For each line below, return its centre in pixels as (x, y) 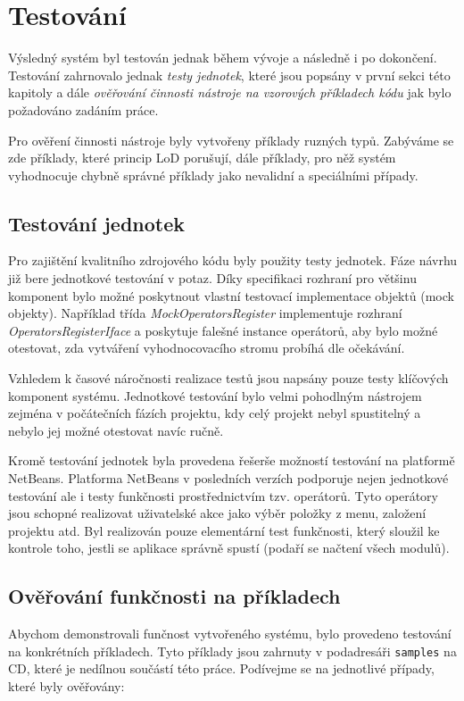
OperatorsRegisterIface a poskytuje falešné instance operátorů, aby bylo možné (223, 330)
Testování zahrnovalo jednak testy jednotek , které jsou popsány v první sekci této (229, 75)
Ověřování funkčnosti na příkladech (174, 596)
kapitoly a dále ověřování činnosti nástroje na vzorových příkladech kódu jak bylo (230, 92)
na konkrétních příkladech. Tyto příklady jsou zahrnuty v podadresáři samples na (232, 651)
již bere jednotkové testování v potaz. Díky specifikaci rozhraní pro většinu (212, 278)
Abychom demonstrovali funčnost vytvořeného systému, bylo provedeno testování (230, 634)
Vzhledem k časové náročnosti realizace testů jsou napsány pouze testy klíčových (228, 378)
